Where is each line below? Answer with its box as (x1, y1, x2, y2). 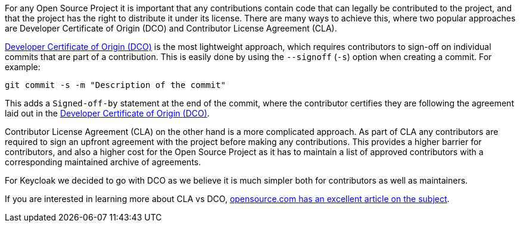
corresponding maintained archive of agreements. (5, 157, 201, 167)
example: (5, 62, 41, 72)
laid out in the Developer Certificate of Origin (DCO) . (5, 108, 210, 118)
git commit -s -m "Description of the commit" (5, 80, 226, 90)
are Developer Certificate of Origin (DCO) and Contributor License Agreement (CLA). (5, 23, 337, 33)
